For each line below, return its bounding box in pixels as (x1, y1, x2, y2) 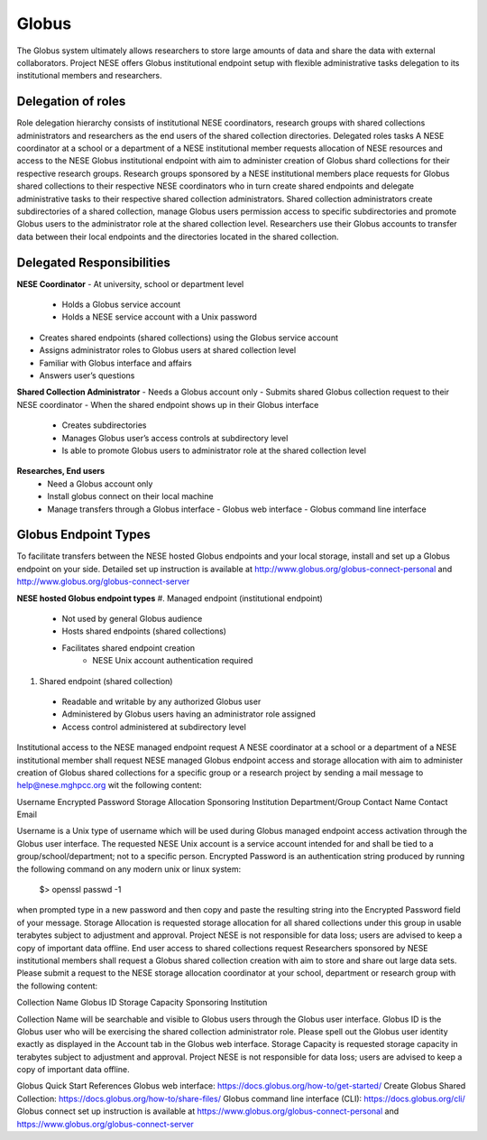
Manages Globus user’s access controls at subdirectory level (61, 432, 289, 443)
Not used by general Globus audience (61, 613, 203, 624)
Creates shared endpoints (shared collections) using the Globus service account (39, 332, 338, 343)
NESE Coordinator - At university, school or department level (16, 278, 244, 289)
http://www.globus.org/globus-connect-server (16, 576, 190, 587)
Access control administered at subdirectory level (61, 721, 247, 732)
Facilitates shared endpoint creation (61, 642, 196, 653)
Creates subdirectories (61, 420, 147, 431)
